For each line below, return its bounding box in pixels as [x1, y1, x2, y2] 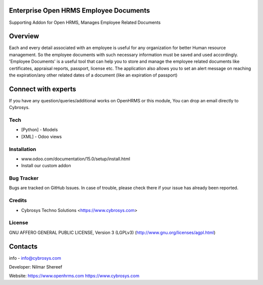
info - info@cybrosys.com [9, 255, 61, 261]
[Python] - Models [21, 127, 58, 133]
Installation [9, 146, 37, 152]
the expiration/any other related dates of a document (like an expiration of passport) [9, 72, 178, 78]
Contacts [9, 242, 38, 250]
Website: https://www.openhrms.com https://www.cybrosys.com [9, 273, 140, 279]
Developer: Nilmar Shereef [9, 264, 63, 270]
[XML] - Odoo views [21, 133, 62, 139]
